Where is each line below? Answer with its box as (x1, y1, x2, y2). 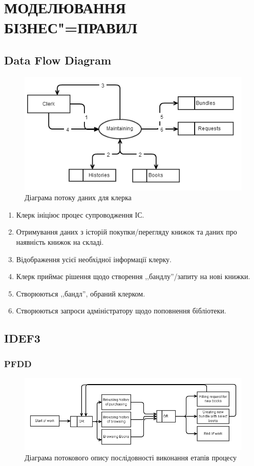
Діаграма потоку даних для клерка (25, 192, 132, 203)
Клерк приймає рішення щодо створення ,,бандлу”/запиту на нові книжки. (16, 271, 250, 282)
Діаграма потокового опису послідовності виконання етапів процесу (25, 452, 237, 462)
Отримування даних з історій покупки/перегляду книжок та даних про (16, 226, 237, 237)
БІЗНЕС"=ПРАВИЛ (4, 17, 138, 38)
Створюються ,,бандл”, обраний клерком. (16, 288, 145, 299)
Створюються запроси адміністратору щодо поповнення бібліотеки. (16, 305, 226, 316)
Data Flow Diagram (4, 52, 112, 68)
